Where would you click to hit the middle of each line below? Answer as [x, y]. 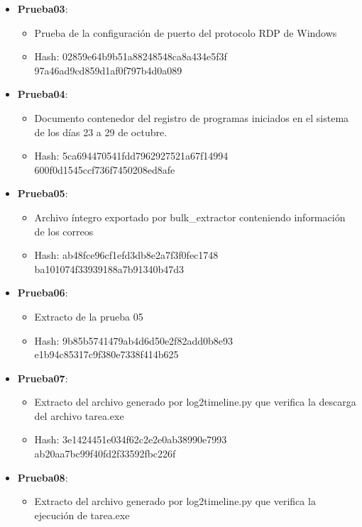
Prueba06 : [43, 293]
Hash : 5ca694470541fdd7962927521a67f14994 [131, 156]
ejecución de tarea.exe [82, 515]
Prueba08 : [43, 477]
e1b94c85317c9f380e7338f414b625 [106, 354]
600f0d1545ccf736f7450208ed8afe [105, 169]
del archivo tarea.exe [79, 415]
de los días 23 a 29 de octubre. [101, 132]
